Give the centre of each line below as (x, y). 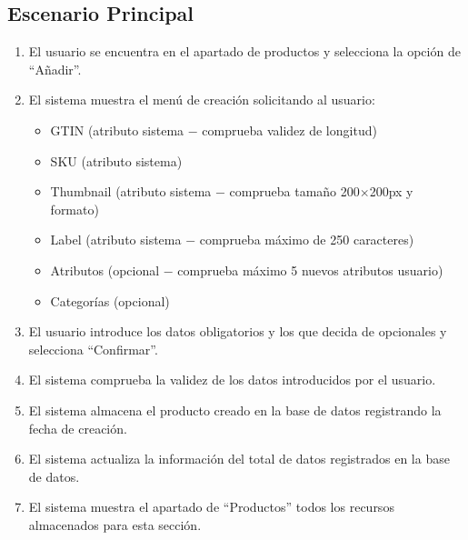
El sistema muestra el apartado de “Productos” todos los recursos (211, 507)
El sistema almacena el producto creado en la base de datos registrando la (235, 410)
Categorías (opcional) (110, 300)
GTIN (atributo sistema (117, 130)
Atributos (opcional (105, 270)
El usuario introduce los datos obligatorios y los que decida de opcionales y (238, 331)
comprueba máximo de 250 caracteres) (307, 240)
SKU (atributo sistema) (116, 160)
